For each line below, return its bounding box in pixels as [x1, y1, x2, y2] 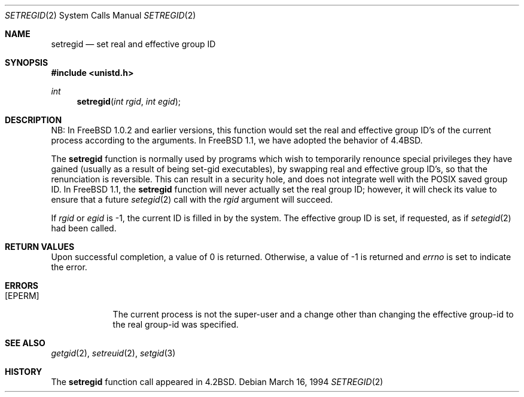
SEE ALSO [5, 338, 45, 348]
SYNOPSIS [5, 57, 48, 68]
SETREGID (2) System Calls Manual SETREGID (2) [5, 10, 196, 20]
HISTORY [5, 367, 42, 377]
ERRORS [5, 280, 39, 291]
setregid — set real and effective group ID [51, 39, 216, 49]
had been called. [51, 223, 117, 233]
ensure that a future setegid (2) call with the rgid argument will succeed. [51, 194, 333, 204]
